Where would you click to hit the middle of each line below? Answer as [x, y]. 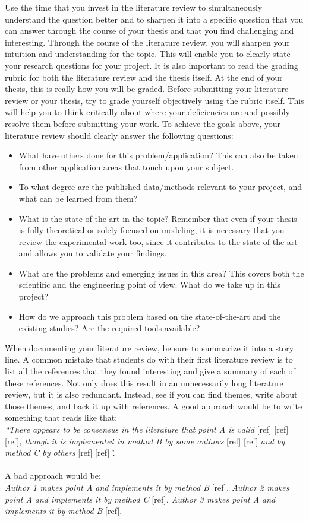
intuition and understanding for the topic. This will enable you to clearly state [148, 54]
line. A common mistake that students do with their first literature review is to [149, 359]
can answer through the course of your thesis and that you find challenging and [149, 31]
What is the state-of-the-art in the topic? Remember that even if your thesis [158, 218]
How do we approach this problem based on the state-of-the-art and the [149, 316]
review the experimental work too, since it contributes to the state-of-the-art [158, 241]
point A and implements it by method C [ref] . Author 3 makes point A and [140, 499]
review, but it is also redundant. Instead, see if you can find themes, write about [151, 394]
